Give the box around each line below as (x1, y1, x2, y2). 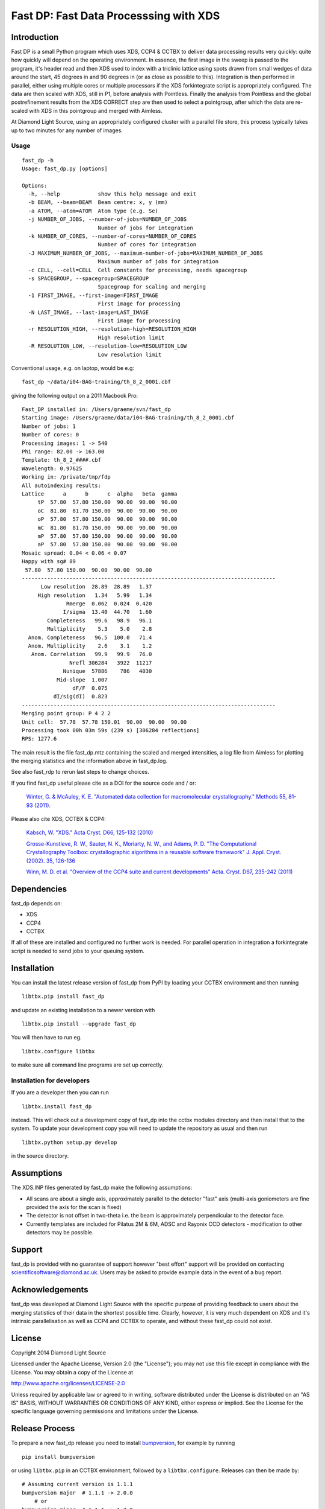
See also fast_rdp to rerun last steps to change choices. (11, 768, 150, 776)
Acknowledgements (11, 1284, 88, 1295)
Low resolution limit (97, 351, 162, 358)
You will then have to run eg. (11, 1034, 82, 1041)
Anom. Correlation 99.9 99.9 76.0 (31, 651, 152, 658)
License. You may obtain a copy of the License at (11, 1368, 134, 1376)
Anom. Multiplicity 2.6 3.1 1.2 (28, 643, 152, 649)
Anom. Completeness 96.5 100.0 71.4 (28, 634, 152, 641)
